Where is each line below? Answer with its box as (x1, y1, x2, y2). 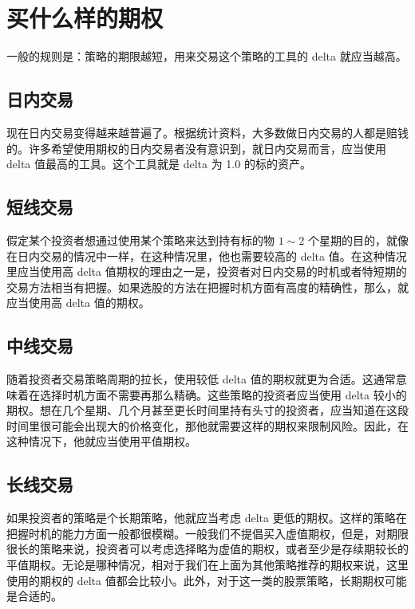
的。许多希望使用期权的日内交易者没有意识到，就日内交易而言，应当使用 (6, 139, 386, 156)
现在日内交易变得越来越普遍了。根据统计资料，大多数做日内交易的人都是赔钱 (6, 124, 409, 140)
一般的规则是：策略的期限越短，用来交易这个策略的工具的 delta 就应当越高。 (6, 48, 407, 65)
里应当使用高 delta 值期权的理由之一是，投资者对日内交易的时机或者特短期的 (6, 263, 407, 280)
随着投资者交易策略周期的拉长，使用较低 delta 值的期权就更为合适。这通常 (6, 371, 396, 387)
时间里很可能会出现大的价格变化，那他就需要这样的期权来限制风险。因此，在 (6, 417, 409, 434)
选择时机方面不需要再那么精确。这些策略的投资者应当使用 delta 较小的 (39, 386, 407, 403)
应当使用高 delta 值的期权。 (6, 294, 150, 311)
